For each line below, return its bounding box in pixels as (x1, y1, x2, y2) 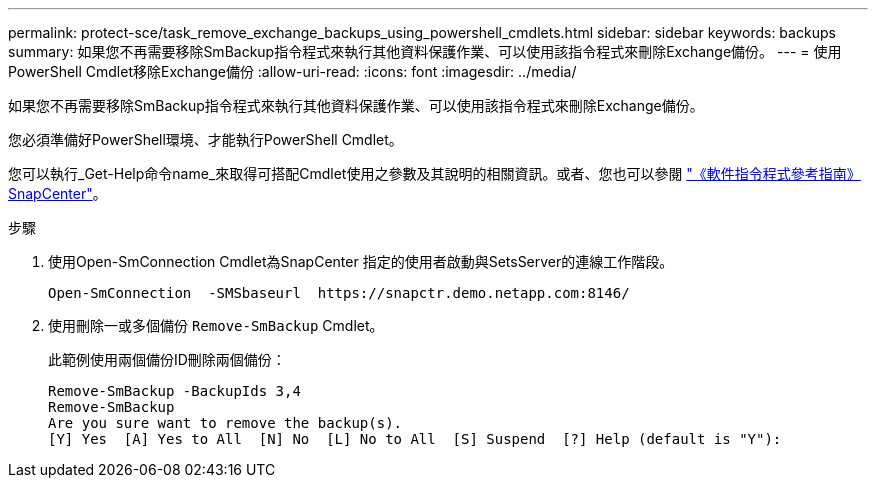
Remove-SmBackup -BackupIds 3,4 (48, 383, 301, 399)
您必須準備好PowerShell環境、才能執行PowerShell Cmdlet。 (8, 131, 403, 148)
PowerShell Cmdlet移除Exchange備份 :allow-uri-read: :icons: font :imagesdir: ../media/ (8, 63, 577, 80)
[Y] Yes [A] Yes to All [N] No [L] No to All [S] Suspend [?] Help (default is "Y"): (48, 431, 782, 447)
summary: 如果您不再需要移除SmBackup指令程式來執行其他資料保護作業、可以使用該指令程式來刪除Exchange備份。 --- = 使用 (8, 43, 842, 60)
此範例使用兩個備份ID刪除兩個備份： (48, 351, 286, 368)
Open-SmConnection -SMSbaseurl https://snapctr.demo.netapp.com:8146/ (48, 285, 630, 301)
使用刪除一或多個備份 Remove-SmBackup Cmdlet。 (48, 317, 384, 334)
